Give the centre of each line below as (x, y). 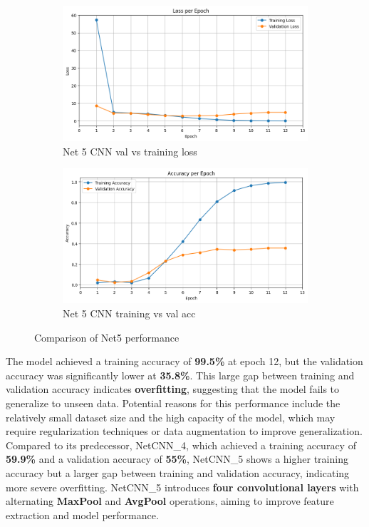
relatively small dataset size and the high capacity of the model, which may (171, 417)
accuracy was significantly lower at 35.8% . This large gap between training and (180, 375)
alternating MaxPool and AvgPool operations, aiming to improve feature (170, 501)
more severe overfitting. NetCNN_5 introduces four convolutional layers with (182, 487)
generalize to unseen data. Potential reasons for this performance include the (173, 403)
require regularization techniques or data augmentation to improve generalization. (184, 431)
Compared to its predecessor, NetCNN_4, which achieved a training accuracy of (181, 445)
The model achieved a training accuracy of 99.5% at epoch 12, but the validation (184, 361)
